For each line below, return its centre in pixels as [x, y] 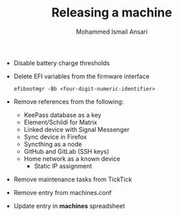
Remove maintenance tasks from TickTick [73, 179]
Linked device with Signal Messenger [77, 129]
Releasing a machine [112, 13]
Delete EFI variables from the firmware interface [81, 76]
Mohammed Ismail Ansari [112, 32]
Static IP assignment [63, 165]
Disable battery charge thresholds [61, 62]
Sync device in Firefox [55, 137]
